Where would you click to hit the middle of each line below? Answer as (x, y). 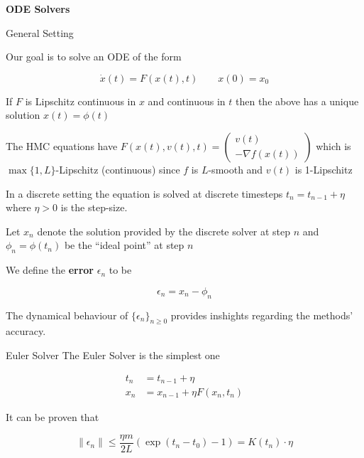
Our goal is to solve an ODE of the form (94, 57)
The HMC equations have (62, 145)
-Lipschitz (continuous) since (118, 169)
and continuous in (187, 101)
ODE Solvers (38, 9)
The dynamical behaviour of (67, 315)
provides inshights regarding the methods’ (262, 315)
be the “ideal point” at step (124, 245)
